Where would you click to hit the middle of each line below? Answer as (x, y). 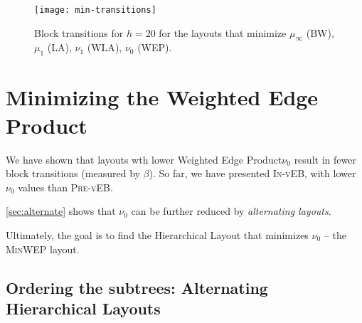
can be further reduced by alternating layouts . (231, 211)
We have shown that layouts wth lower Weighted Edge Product (144, 159)
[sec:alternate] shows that (61, 211)
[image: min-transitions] (95, 10)
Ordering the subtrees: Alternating (137, 287)
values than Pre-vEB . (65, 187)
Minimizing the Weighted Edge (162, 97)
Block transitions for (79, 32)
